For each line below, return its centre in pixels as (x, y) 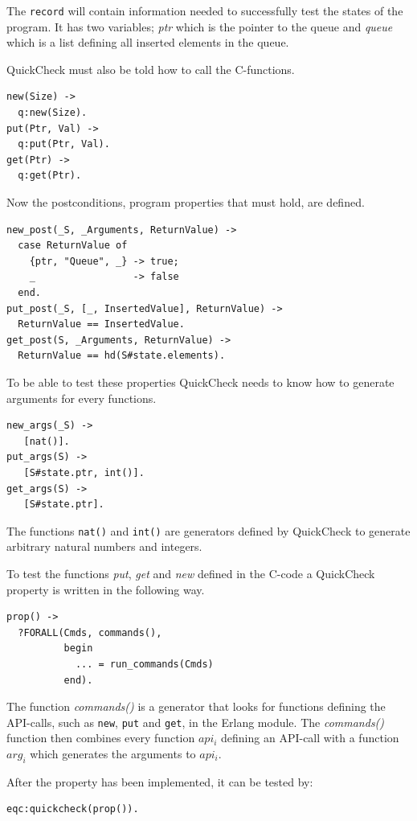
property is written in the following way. (106, 589)
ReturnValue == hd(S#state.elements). (122, 356)
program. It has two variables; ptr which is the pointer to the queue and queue (200, 26)
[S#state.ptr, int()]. (84, 472)
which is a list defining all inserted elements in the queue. (148, 42)
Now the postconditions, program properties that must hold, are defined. (186, 202)
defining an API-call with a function (310, 738)
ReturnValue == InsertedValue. (101, 324)
